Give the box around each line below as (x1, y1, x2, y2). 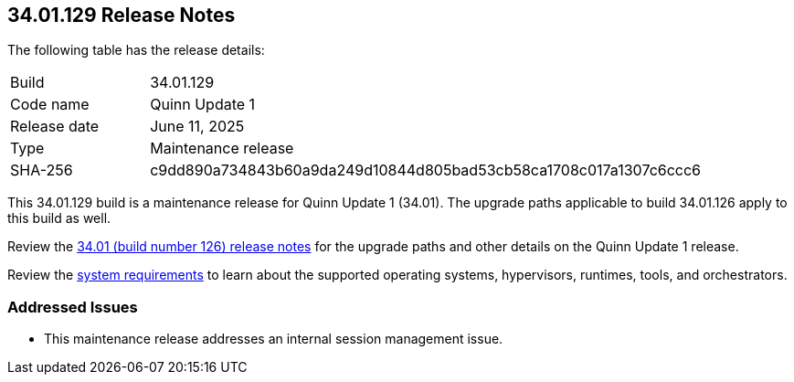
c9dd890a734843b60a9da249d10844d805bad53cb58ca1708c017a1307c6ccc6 (150, 161, 702, 180)
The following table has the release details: (7, 42, 265, 58)
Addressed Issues (7, 297, 138, 316)
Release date (10, 117, 100, 136)
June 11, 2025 (150, 117, 245, 136)
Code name (10, 95, 90, 114)
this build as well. (7, 210, 111, 227)
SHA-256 (10, 161, 73, 180)
